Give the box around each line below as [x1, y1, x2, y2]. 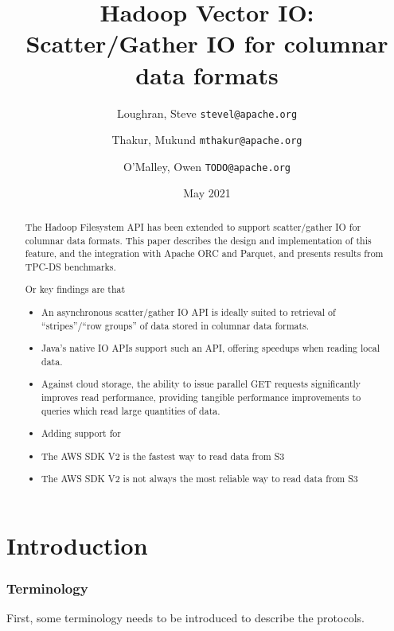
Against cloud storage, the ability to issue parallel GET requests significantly [41, 377, 361, 391]
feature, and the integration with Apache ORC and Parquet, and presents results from [25, 247, 384, 260]
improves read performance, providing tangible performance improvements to [41, 390, 361, 403]
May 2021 [183, 185, 231, 201]
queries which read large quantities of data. [41, 403, 220, 417]
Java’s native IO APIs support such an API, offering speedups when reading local [41, 341, 380, 355]
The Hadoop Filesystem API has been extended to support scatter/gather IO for [25, 220, 361, 233]
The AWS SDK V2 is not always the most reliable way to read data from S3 [41, 472, 358, 485]
